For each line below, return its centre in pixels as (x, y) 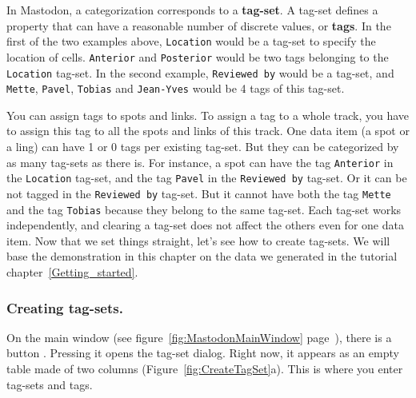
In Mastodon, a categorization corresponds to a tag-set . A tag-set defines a (192, 10)
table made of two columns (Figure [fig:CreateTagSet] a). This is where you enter (205, 368)
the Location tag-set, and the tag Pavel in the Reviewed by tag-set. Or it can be (207, 178)
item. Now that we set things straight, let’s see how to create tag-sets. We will (198, 240)
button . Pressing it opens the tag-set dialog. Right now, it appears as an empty (203, 353)
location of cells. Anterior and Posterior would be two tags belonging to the (198, 56)
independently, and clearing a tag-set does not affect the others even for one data (205, 225)
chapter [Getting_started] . (72, 272)
